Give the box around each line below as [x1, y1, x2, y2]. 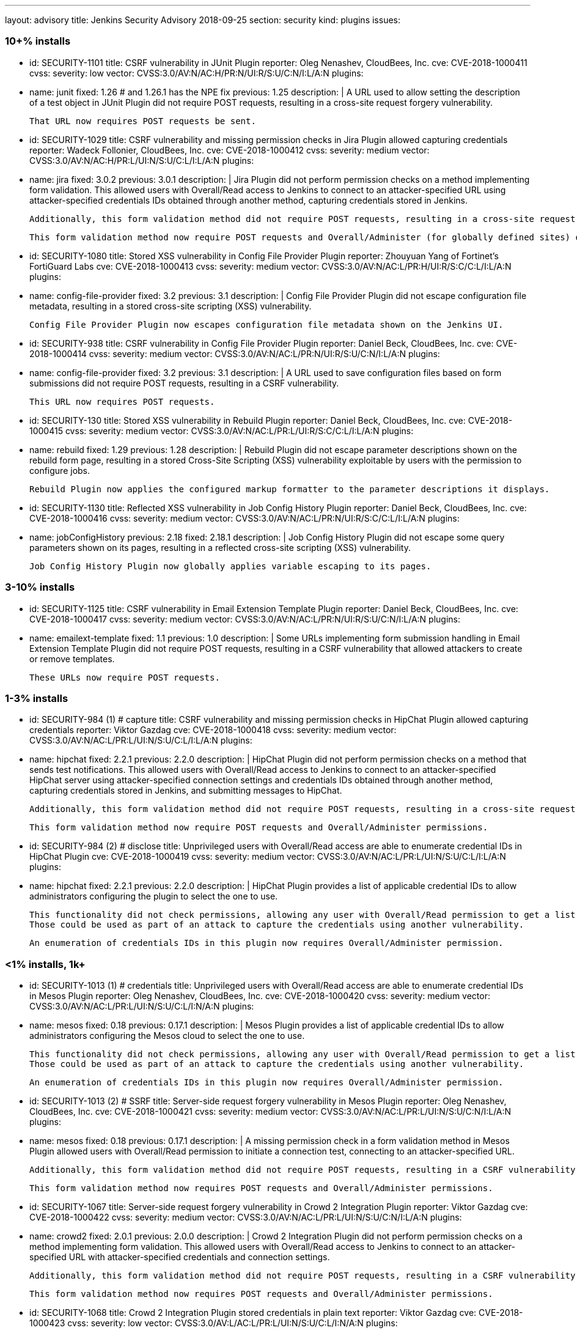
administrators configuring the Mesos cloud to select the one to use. [29, 1030, 305, 1041]
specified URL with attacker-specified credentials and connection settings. [29, 1252, 330, 1262]
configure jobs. [29, 465, 90, 476]
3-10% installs [5, 581, 75, 594]
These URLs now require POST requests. [29, 672, 220, 682]
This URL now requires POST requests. [29, 396, 215, 407]
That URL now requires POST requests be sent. [29, 116, 256, 126]
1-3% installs [5, 692, 68, 704]
